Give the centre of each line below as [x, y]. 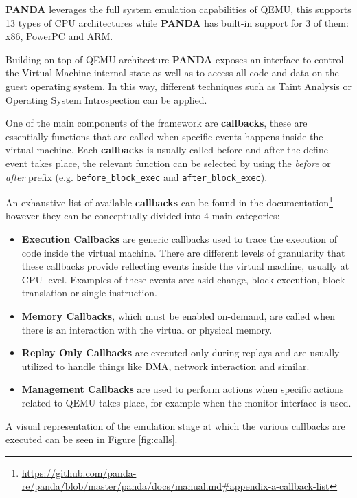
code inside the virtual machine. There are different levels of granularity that [183, 252]
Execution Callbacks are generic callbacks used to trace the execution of [179, 239]
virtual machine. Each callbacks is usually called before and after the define [167, 150]
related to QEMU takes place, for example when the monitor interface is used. [186, 402]
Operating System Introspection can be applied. [106, 99]
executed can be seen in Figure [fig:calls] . [92, 439]
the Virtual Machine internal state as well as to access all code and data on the [172, 73]
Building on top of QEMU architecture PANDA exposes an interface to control [175, 59]
